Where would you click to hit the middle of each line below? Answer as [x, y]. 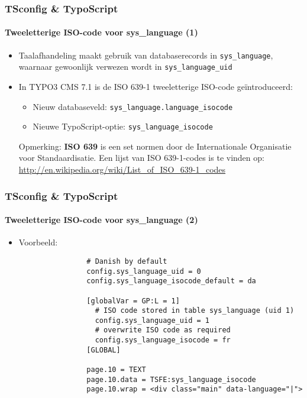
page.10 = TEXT [116, 370]
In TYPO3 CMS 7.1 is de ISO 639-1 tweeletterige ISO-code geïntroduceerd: [156, 86]
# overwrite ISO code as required [163, 330]
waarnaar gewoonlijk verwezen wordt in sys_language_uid [125, 67]
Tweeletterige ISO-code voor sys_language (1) [101, 32]
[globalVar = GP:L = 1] [133, 301]
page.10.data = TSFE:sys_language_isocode [171, 379]
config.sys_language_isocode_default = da [171, 281]
